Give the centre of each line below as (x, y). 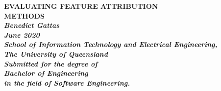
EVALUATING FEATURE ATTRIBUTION (81, 6)
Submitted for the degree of (51, 63)
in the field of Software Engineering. (67, 82)
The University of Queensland (56, 54)
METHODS (25, 15)
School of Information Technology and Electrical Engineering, (111, 44)
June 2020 (22, 34)
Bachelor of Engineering (46, 73)
